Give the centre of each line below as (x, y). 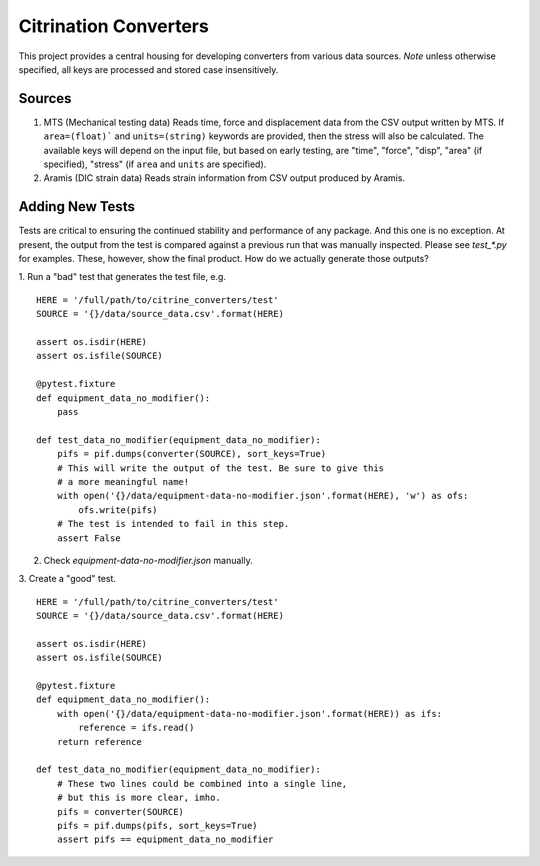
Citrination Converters (113, 26)
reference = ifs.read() (136, 728)
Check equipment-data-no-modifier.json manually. (148, 560)
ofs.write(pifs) (118, 509)
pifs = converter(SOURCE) (120, 811)
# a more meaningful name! (123, 481)
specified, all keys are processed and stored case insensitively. (148, 69)
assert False (88, 538)
